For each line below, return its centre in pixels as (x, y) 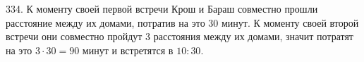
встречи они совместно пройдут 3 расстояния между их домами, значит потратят (180, 36)
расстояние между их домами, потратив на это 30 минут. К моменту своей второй (182, 22)
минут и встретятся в (128, 50)
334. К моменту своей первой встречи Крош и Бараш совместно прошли (162, 8)
